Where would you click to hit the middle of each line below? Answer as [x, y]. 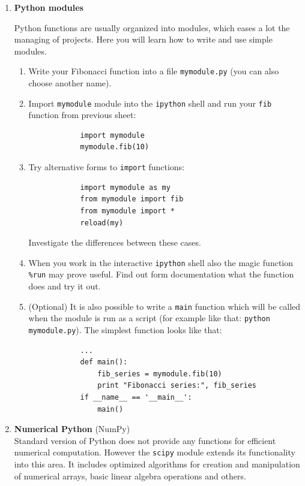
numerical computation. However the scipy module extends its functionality [155, 452]
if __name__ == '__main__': [136, 397]
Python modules [49, 7]
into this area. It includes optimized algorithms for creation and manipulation [157, 464]
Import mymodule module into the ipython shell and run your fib [150, 103]
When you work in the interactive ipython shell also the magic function [161, 262]
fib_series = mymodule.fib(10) [160, 374]
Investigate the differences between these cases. [115, 242]
